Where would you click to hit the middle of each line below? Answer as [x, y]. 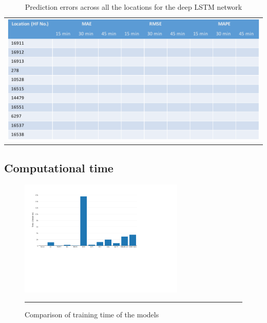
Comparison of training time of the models [92, 315]
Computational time [59, 167]
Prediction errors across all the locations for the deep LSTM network [133, 7]
